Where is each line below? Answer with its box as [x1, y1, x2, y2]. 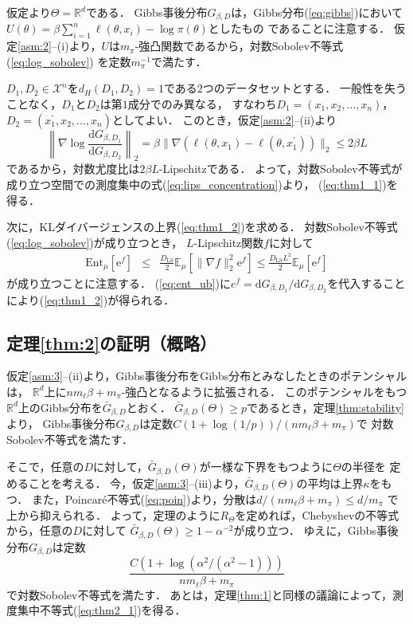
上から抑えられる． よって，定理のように [6, 506, 220, 523]
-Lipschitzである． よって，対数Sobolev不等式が [158, 160, 403, 177]
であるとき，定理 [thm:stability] [247, 398, 404, 415]
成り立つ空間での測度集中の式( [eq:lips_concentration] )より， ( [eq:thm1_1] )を [6, 176, 398, 193]
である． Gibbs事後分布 [85, 4, 208, 20]
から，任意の [6, 522, 73, 539]
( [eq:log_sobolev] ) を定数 [6, 53, 131, 69]
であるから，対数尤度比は [6, 160, 140, 177]
